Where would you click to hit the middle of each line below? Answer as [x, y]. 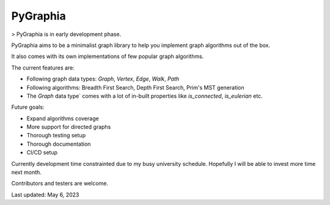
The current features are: [43, 68]
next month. [27, 172]
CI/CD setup [42, 153]
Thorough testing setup [56, 135]
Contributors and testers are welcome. [60, 184]
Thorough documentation [59, 144]
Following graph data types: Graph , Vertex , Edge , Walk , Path [103, 79]
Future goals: [28, 107]
